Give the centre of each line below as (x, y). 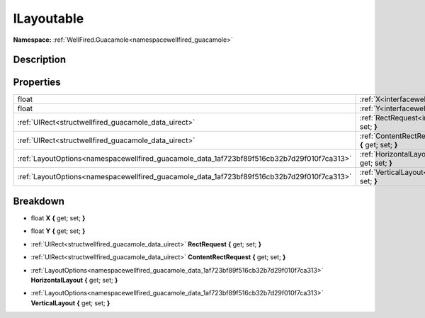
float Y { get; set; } (58, 231)
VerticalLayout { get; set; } (70, 303)
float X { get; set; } (58, 218)
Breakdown (39, 201)
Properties (37, 83)
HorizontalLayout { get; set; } (74, 280)
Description (40, 60)
